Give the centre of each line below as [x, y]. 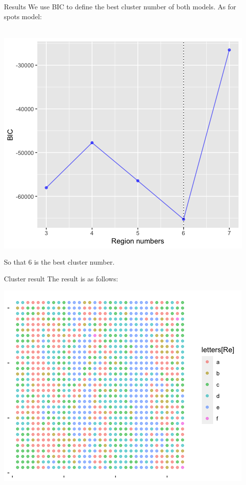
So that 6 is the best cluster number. [59, 262]
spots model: [23, 16]
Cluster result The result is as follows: [61, 278]
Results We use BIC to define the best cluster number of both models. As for [120, 6]
